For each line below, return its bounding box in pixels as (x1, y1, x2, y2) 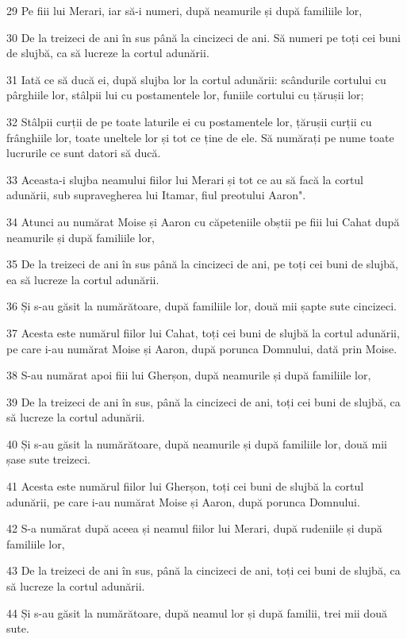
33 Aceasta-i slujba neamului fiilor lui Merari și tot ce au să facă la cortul (6, 171, 364, 187)
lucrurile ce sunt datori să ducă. (6, 144, 161, 161)
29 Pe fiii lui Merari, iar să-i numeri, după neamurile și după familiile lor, (6, 2, 363, 18)
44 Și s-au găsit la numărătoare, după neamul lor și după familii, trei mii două (6, 604, 387, 621)
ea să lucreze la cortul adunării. (6, 271, 159, 287)
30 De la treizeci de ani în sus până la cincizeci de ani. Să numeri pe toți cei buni (6, 29, 401, 45)
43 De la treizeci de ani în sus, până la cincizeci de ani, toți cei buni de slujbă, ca (6, 562, 401, 579)
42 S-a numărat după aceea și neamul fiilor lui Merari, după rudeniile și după (6, 520, 382, 537)
